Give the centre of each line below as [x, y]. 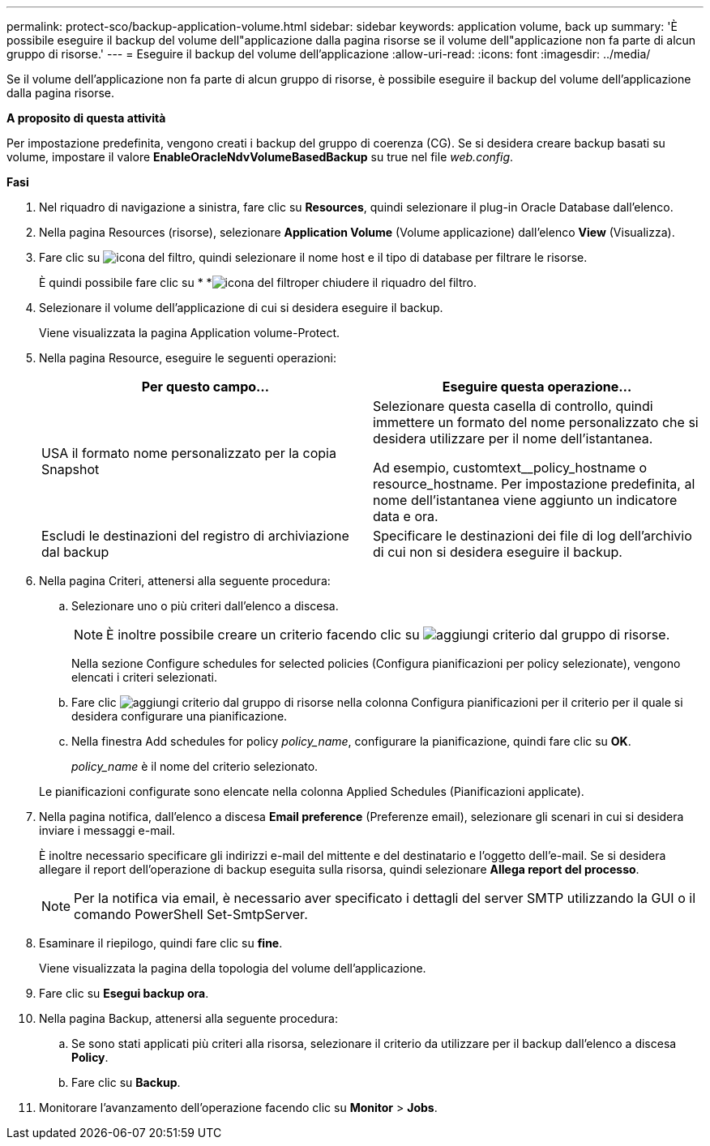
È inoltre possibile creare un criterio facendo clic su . [388, 635]
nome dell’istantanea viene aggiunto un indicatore [525, 500]
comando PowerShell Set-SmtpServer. [191, 914]
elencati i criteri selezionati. [144, 677]
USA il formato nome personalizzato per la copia [189, 453]
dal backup [75, 552]
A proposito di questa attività [86, 118]
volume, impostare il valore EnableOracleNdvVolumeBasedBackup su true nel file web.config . [260, 157]
